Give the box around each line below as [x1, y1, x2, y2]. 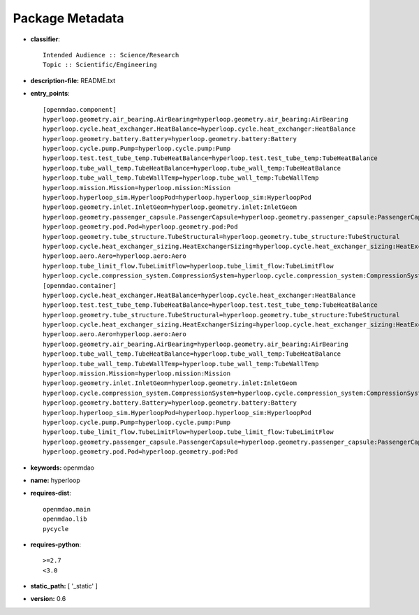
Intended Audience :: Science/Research [43, 51, 179, 59]
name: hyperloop [30, 476, 80, 484]
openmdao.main [43, 505, 91, 513]
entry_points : [30, 89, 70, 98]
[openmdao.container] [43, 282, 117, 289]
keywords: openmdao [30, 463, 94, 472]
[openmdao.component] [43, 106, 117, 113]
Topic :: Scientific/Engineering [43, 61, 157, 69]
